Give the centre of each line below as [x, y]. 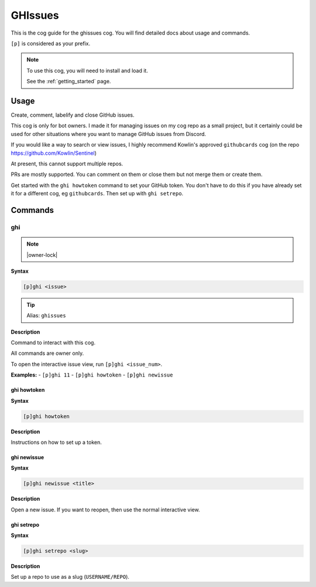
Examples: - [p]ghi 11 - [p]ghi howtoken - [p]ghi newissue [92, 375]
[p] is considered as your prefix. [51, 43]
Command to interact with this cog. [53, 342]
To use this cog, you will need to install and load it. [87, 70]
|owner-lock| [42, 255]
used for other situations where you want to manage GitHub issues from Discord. [109, 134]
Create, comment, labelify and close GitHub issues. [73, 115]
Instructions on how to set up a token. [56, 442]
